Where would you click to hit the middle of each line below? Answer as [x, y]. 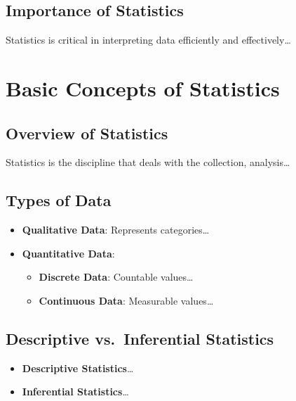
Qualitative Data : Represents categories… [116, 230]
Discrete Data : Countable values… [116, 277]
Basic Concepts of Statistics [143, 88]
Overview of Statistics [87, 133]
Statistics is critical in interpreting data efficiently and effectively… [148, 40]
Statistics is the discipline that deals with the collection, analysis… [148, 162]
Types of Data [59, 200]
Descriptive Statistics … [78, 368]
